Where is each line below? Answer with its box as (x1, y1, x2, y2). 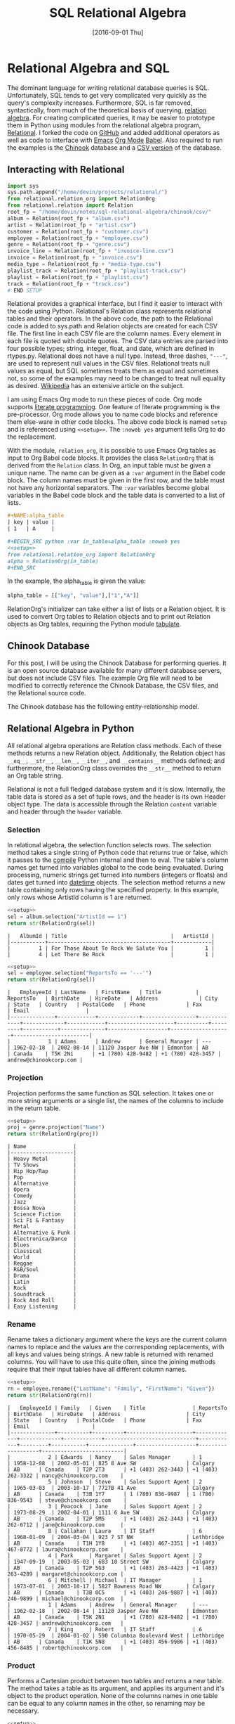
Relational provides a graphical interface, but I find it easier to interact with (7, 300, 222, 308)
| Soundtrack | (7, 1291, 77, 1298)
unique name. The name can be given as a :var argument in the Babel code (7, 469, 226, 477)
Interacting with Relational (7, 164, 125, 176)
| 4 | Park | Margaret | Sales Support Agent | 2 (7, 1552, 202, 1559)
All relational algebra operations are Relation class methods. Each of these (7, 741, 222, 750)
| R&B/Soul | (7, 1266, 77, 1273)
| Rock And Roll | (7, 1297, 77, 1304)
